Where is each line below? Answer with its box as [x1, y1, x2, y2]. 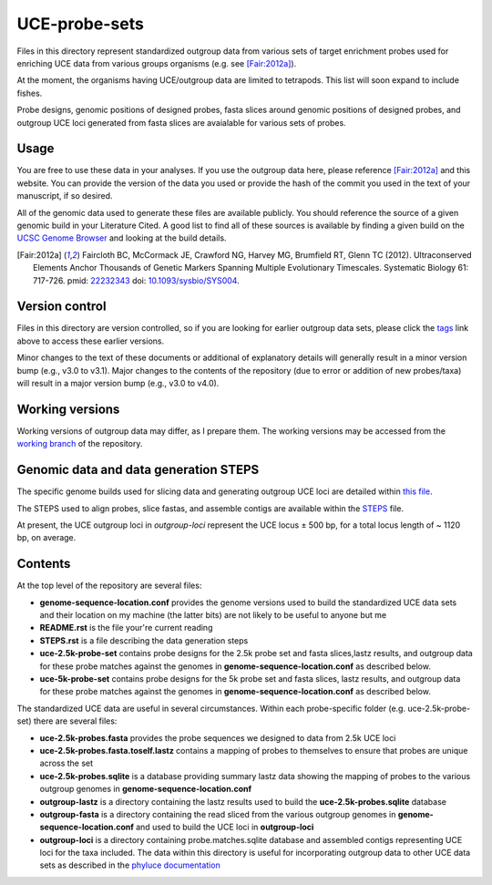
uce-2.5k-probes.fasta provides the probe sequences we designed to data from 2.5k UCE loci [39, 732, 396, 743]
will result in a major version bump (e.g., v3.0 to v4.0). [16, 378, 220, 388]
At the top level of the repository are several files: [16, 580, 202, 592]
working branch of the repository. [16, 438, 143, 449]
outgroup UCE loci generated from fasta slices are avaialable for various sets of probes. [16, 117, 346, 128]
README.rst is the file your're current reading [39, 623, 213, 633]
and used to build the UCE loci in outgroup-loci [135, 821, 314, 833]
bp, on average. [16, 532, 77, 543]
